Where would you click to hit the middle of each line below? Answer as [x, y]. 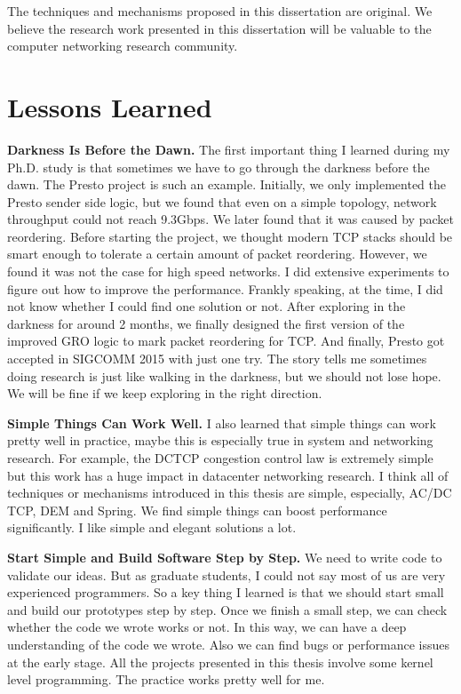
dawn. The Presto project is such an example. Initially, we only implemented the [227, 184]
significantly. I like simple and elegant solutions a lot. [152, 527]
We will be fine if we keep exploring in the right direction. [165, 393]
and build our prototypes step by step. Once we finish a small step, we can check [227, 609]
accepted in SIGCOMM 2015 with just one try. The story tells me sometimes [217, 359]
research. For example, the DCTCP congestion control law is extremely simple [220, 458]
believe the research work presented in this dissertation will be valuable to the [219, 28]
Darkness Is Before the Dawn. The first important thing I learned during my [229, 149]
